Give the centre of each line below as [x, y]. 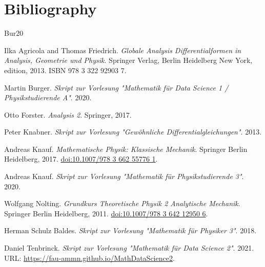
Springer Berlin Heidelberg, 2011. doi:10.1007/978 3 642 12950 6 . [106, 213]
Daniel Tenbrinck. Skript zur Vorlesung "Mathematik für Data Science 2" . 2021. [129, 248]
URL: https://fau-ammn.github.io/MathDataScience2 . [89, 258]
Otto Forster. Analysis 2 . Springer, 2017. [68, 114]
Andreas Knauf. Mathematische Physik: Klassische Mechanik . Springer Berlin [126, 149]
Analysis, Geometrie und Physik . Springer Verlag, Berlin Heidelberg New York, [128, 60]
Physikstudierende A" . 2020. [48, 97]
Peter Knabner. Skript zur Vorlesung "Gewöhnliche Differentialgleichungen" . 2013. [133, 132]
